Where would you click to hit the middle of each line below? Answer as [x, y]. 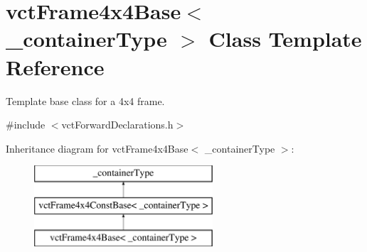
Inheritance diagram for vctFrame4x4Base [97, 148]
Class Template [285, 39]
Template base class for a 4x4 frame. [85, 100]
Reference [55, 66]
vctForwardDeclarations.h [117, 125]
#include [26, 125]
